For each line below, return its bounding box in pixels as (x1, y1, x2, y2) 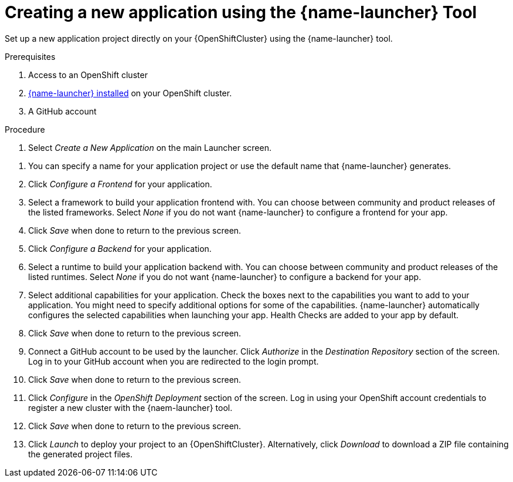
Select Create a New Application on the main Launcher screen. (28, 142, 272, 153)
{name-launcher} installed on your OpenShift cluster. (28, 87, 232, 98)
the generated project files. (28, 449, 133, 459)
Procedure (5, 124, 45, 134)
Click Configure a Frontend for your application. (28, 178, 212, 189)
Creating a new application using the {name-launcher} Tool (5, 2, 477, 22)
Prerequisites (5, 51, 56, 62)
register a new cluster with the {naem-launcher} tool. (28, 402, 233, 413)
